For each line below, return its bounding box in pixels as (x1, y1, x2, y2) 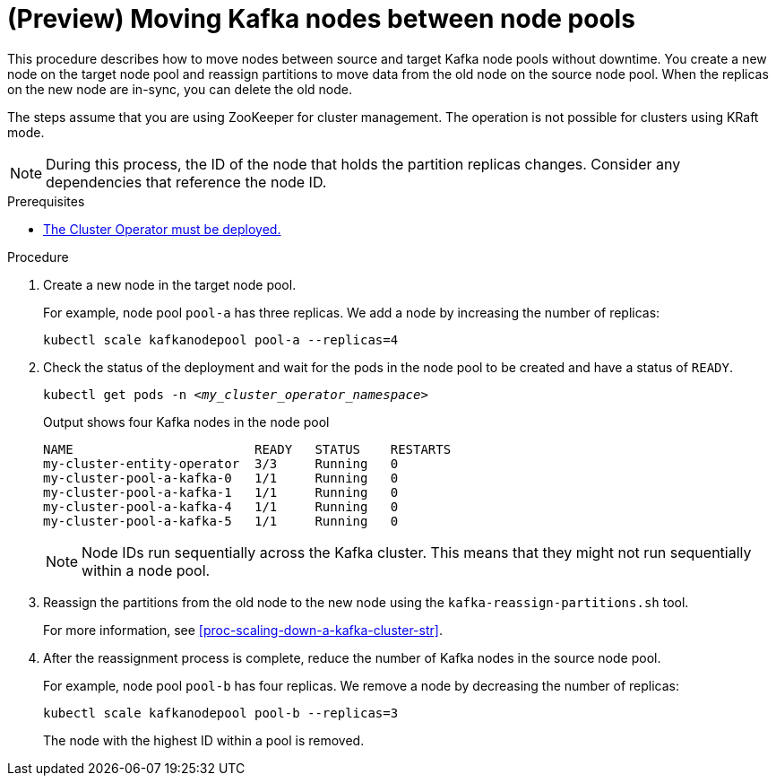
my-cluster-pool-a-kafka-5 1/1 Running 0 (43, 513, 399, 528)
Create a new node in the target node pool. (43, 276, 297, 292)
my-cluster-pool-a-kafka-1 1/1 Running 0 (43, 484, 399, 500)
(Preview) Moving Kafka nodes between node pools (7, 4, 635, 34)
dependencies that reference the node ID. (46, 172, 327, 191)
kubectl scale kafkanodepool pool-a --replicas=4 (43, 332, 399, 347)
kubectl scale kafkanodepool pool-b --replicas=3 (43, 705, 399, 720)
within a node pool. (82, 561, 211, 579)
